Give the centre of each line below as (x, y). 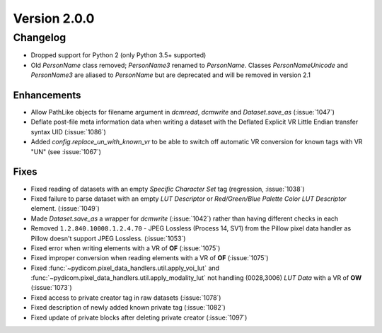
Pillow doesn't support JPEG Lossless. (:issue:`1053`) (108, 238)
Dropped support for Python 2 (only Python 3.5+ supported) (118, 55)
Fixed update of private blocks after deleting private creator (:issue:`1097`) (139, 317)
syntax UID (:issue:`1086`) (68, 132)
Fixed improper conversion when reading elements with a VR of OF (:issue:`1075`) (150, 258)
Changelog (40, 37)
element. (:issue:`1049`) (65, 209)
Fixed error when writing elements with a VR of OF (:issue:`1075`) (126, 248)
